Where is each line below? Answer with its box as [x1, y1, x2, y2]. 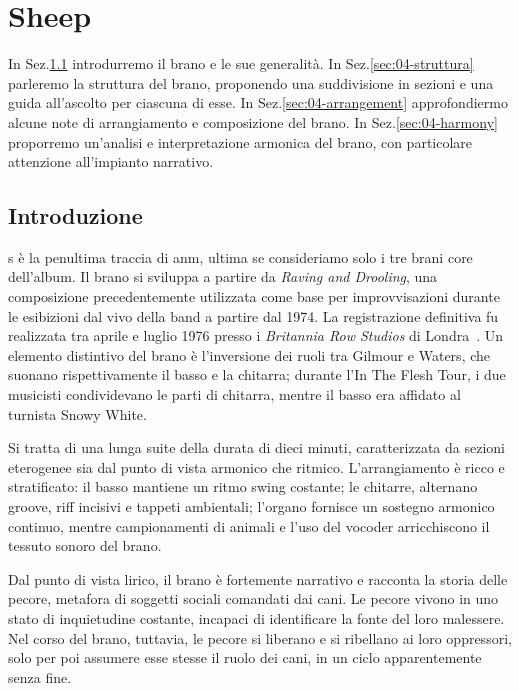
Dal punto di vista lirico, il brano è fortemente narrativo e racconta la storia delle [8, 568, 508, 589]
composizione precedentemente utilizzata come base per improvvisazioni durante [8, 286, 500, 307]
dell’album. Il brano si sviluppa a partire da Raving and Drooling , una [8, 266, 438, 287]
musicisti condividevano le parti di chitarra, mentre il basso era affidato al [8, 384, 461, 405]
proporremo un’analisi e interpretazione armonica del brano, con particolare [8, 131, 473, 152]
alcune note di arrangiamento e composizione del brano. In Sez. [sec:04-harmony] [8, 111, 498, 132]
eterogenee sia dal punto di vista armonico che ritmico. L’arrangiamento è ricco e [8, 456, 505, 477]
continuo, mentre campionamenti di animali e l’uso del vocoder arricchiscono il [8, 515, 490, 536]
